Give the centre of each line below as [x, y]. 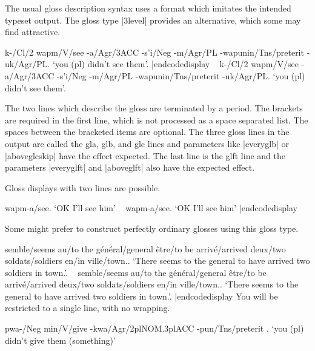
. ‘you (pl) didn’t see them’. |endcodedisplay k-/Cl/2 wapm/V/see [173, 64]
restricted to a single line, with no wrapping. [88, 308]
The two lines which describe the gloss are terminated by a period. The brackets [154, 108]
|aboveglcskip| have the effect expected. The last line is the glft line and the [145, 155]
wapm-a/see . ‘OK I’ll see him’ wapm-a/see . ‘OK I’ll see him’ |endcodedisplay [151, 208]
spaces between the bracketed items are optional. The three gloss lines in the [147, 132]
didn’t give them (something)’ [60, 340]
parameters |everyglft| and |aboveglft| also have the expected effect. [130, 167]
